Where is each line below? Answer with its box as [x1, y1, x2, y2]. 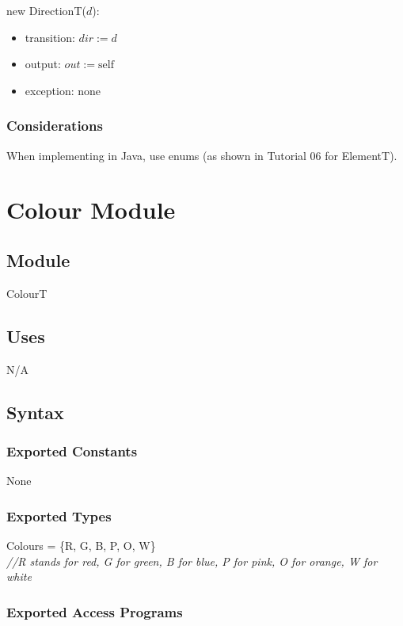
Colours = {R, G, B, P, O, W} [6, 536, 156, 553]
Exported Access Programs [6, 601, 183, 621]
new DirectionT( [6, 2, 86, 18]
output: [25, 55, 61, 72]
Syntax [6, 399, 64, 424]
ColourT [6, 284, 48, 301]
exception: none [25, 82, 101, 98]
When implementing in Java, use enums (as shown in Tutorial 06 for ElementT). [6, 147, 397, 163]
